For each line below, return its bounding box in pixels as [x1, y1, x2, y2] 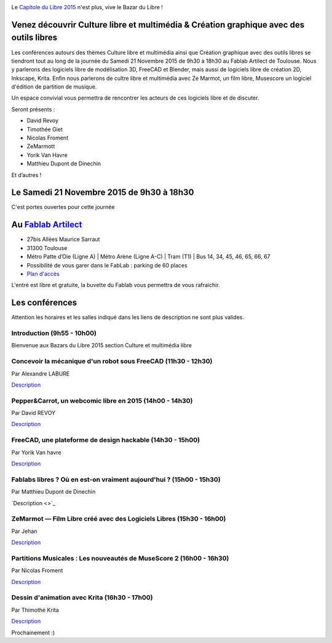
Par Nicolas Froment [11, 567, 63, 574]
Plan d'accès [26, 270, 60, 277]
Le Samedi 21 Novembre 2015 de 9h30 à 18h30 [11, 187, 194, 198]
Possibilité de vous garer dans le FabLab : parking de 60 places [26, 261, 188, 269]
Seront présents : [11, 105, 55, 113]
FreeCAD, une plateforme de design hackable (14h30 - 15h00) [11, 436, 200, 444]
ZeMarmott [26, 143, 55, 150]
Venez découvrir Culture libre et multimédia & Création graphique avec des [11, 19, 304, 30]
